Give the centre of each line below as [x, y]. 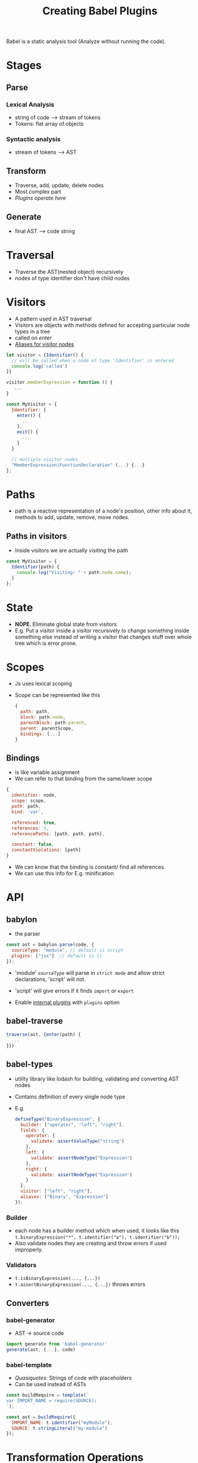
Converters [28, 1303]
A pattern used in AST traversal [53, 319]
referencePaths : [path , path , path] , [58, 834]
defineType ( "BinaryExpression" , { [57, 1119]
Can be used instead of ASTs [50, 1384]
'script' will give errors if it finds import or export [74, 990]
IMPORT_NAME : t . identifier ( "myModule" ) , [62, 1422]
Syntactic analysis [34, 139]
